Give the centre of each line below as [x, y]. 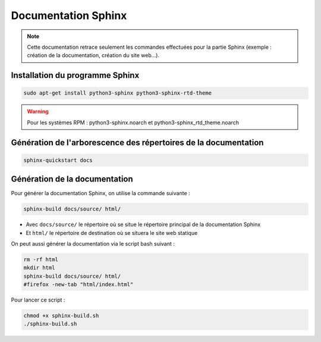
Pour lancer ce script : [38, 300]
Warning [38, 112]
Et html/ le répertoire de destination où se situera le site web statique [112, 233]
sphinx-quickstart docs [58, 160]
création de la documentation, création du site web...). [93, 55]
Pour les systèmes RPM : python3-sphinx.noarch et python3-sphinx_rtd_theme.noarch [133, 123]
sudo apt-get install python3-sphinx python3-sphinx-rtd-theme [118, 93]
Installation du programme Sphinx [75, 75]
